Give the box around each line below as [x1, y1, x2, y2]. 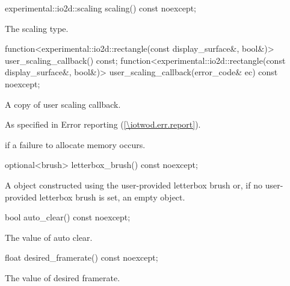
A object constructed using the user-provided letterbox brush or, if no [5, 178, 262, 191]
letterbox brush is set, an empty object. [39, 190, 185, 203]
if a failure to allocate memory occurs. [5, 138, 146, 151]
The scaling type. [5, 22, 69, 34]
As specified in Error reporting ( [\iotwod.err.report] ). [5, 118, 201, 131]
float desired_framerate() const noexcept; [5, 251, 158, 264]
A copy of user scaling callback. [5, 98, 121, 110]
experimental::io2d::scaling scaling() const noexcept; [5, 2, 197, 14]
